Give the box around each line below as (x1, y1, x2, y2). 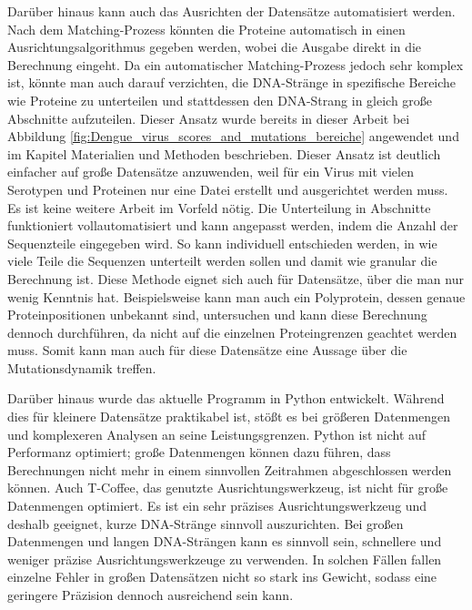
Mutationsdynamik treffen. (7, 358, 156, 377)
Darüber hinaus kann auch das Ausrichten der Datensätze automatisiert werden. (7, 2, 456, 20)
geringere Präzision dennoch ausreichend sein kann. (7, 585, 294, 604)
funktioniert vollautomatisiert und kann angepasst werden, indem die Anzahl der (7, 216, 458, 235)
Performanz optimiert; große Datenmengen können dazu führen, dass (7, 442, 391, 462)
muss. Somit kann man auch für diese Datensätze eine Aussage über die (7, 341, 407, 360)
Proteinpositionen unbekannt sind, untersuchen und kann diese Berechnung (7, 305, 427, 324)
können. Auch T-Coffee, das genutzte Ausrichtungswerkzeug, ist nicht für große (7, 478, 448, 497)
